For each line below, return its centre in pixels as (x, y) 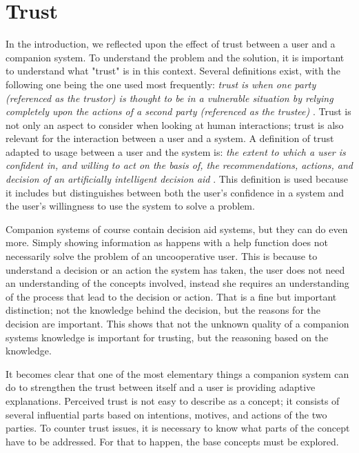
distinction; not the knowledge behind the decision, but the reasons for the (163, 310)
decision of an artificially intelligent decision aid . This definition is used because (177, 179)
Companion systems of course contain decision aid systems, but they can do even (177, 229)
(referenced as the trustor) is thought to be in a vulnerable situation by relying (170, 98)
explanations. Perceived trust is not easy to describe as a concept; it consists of (173, 400)
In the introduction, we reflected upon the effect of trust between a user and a (171, 44)
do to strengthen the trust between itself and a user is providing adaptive (161, 387)
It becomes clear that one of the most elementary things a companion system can (177, 373)
